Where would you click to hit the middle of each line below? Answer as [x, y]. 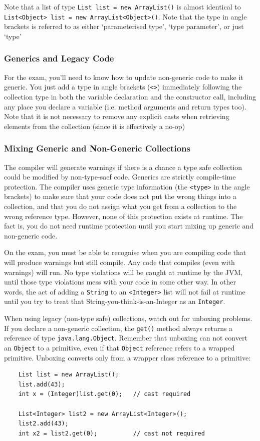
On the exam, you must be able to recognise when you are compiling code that [125, 252]
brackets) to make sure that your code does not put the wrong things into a [120, 196]
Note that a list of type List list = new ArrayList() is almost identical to [122, 6]
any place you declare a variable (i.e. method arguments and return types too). [125, 106]
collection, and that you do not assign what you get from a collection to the [120, 206]
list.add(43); [42, 384]
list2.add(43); [43, 424]
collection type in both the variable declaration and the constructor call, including [130, 96]
